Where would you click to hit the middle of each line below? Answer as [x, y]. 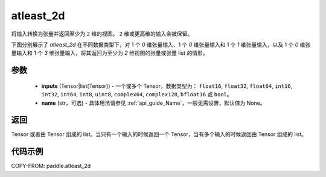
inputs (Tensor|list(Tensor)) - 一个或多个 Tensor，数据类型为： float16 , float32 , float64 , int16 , [167, 86]
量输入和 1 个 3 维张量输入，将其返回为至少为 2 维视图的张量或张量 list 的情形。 [110, 53]
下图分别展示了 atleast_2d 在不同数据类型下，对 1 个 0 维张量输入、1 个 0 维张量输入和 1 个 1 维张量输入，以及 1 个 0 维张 [161, 45]
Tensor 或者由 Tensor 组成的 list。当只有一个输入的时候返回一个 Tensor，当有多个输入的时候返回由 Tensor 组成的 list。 [159, 134]
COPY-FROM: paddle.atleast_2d [51, 166]
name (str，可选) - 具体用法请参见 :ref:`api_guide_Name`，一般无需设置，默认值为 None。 [153, 103]
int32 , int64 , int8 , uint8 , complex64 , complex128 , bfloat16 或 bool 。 [137, 95]
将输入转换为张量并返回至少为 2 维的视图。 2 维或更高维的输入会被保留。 [102, 34]
